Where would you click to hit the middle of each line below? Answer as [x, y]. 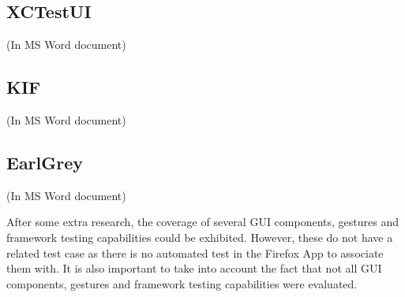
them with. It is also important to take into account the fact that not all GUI [194, 268]
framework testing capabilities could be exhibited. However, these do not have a [200, 237]
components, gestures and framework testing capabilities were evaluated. [182, 283]
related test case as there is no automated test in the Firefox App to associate [195, 252]
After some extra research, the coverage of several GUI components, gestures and [202, 222]
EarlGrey [45, 162]
